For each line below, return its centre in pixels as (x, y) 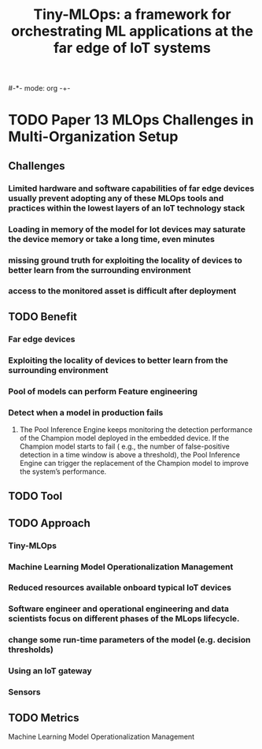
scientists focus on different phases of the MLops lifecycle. (124, 619)
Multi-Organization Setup (93, 137)
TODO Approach (49, 523)
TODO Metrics (44, 718)
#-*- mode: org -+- (39, 88)
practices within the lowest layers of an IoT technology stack (127, 208)
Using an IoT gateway (50, 671)
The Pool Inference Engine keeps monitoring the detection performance (136, 429)
